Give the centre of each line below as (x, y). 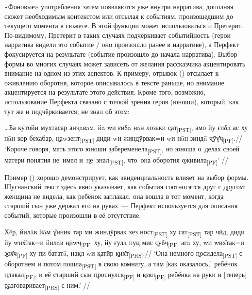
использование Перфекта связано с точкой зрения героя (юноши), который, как (122, 101)
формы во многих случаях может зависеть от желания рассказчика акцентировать (125, 63)
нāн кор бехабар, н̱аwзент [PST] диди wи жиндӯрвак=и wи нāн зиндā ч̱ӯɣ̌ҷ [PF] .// (124, 139)
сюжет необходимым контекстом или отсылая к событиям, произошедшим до (119, 16)
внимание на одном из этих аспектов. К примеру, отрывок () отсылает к (112, 73)
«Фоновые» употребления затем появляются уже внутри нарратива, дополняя (119, 6)
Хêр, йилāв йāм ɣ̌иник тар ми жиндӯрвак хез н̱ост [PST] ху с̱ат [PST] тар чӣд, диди (125, 232)
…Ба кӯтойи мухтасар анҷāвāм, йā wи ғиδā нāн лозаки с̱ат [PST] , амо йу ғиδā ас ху (126, 128)
